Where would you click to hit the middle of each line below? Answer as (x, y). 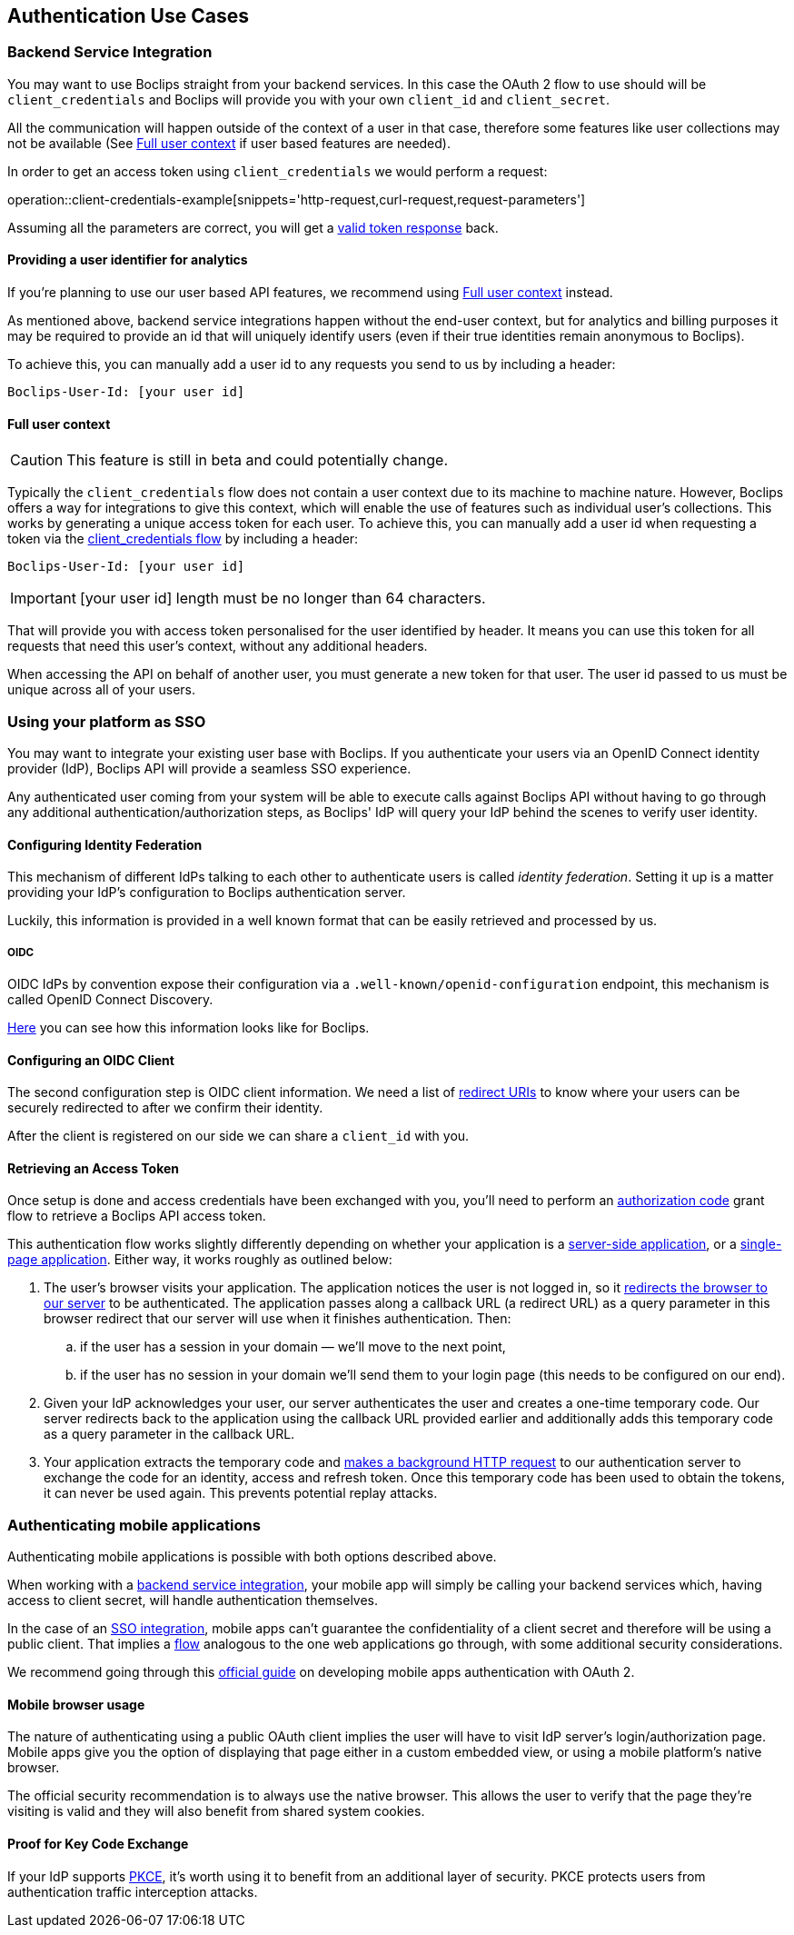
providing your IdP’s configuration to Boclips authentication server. (207, 893)
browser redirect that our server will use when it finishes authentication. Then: (278, 1319)
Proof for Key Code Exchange (98, 1844)
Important (43, 598)
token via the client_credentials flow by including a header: (183, 539)
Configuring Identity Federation (105, 844)
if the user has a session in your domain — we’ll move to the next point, (293, 1347)
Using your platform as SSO (107, 721)
